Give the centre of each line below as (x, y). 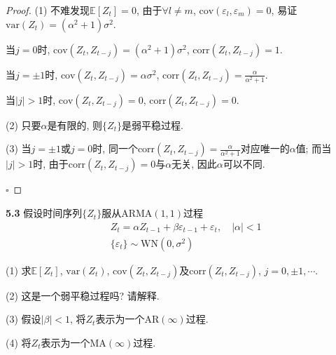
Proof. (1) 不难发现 (48, 10)
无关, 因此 (194, 164)
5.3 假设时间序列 (44, 213)
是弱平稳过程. (152, 125)
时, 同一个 (115, 148)
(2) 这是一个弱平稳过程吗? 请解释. (83, 295)
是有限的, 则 (75, 125)
